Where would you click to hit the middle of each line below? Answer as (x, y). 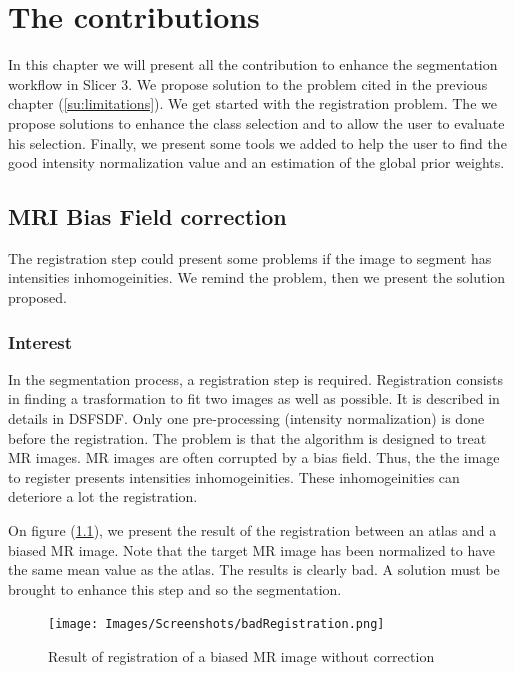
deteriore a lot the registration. (103, 496)
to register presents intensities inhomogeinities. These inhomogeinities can (234, 476)
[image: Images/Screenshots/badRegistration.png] (216, 624)
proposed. (37, 297)
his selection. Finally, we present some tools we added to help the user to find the (257, 142)
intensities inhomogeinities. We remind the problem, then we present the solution (257, 277)
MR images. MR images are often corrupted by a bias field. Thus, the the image (254, 457)
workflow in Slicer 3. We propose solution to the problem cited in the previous (248, 83)
